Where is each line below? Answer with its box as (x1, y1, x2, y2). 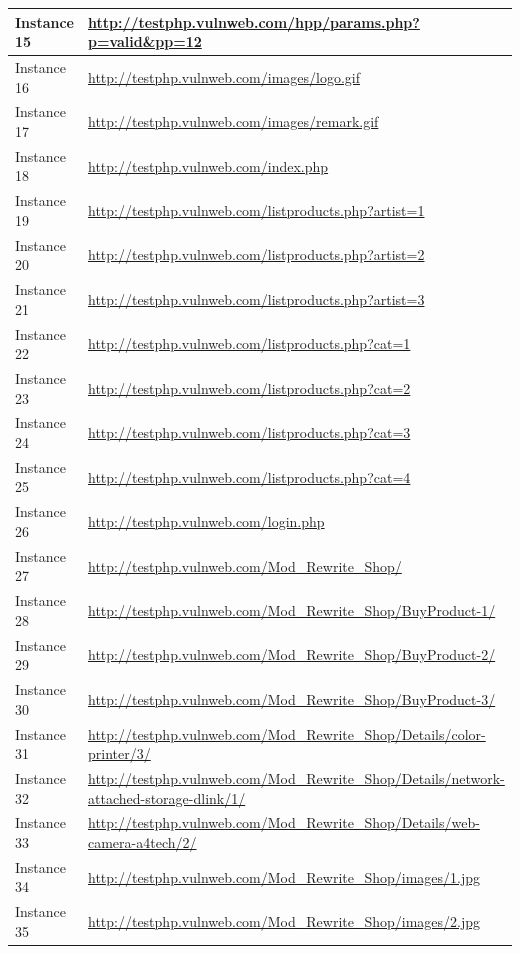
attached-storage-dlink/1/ (87, 787, 246, 808)
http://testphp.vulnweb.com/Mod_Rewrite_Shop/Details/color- (87, 723, 486, 744)
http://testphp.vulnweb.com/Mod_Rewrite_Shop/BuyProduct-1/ (87, 599, 496, 620)
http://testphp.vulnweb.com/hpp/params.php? (87, 11, 420, 32)
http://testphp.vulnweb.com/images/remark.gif (87, 111, 379, 132)
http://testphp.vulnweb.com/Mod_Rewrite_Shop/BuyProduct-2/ (87, 644, 496, 665)
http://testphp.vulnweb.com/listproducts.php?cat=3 (87, 422, 411, 443)
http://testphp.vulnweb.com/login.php (87, 511, 325, 532)
